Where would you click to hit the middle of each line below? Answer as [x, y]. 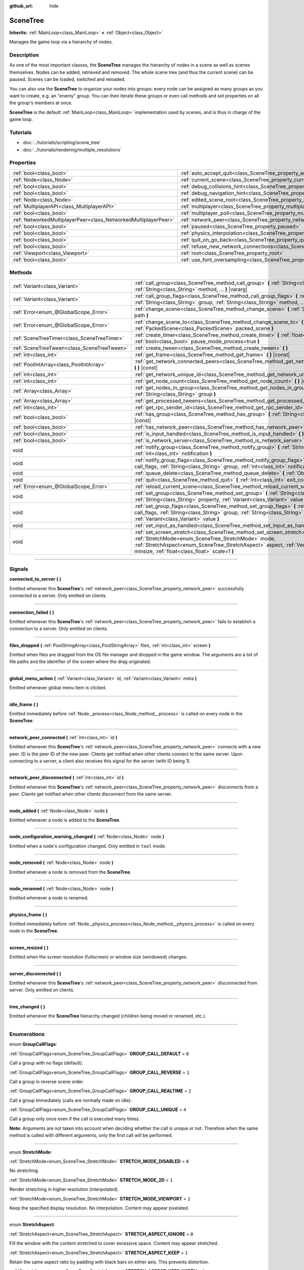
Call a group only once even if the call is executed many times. [75, 1119]
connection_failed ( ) [32, 612]
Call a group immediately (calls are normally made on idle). [71, 1100]
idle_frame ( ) [24, 704]
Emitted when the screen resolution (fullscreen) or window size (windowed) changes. [99, 957]
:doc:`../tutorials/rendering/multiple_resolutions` [72, 149]
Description [24, 55]
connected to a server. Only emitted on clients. [58, 596]
